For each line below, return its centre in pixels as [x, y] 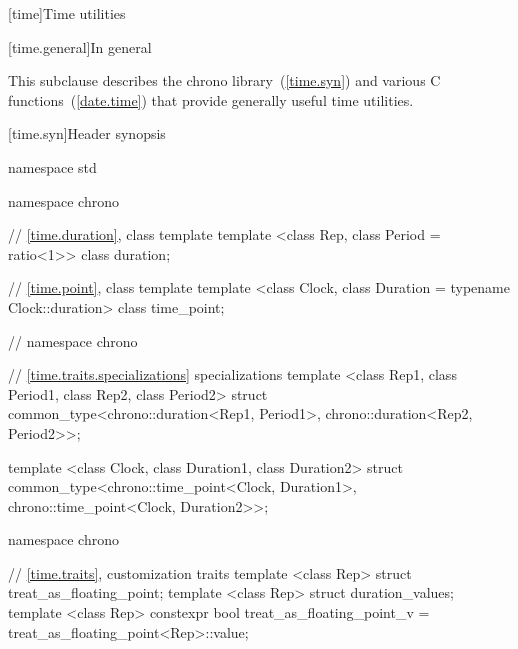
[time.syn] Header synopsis [87, 133]
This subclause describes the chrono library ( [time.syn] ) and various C [224, 80]
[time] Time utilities [67, 13]
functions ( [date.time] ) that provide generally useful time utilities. [211, 99]
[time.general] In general [80, 46]
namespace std [52, 166]
